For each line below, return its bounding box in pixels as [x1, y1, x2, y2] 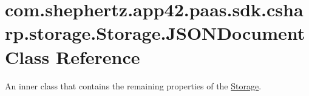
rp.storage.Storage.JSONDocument [5, 21, 305, 45]
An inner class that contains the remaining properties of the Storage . [5, 79, 262, 92]
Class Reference [5, 44, 140, 69]
